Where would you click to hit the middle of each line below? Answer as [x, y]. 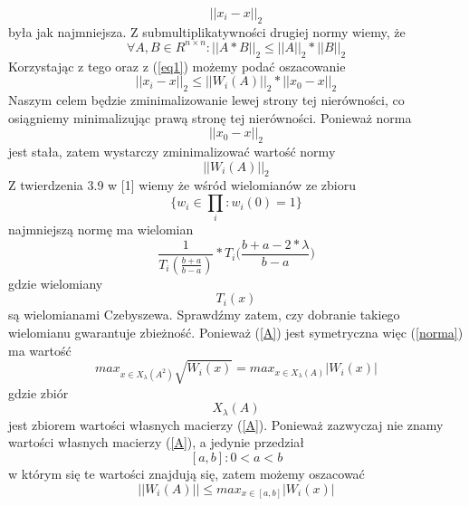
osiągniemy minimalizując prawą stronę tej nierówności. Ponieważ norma [210, 117]
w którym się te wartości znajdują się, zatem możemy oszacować [187, 474]
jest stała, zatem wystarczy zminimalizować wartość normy [172, 152]
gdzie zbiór [38, 392]
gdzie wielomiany [56, 283]
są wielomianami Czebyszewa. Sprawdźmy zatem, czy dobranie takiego [204, 315]
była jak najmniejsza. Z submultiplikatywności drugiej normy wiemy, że [207, 31]
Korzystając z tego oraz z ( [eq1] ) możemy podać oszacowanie [177, 66]
